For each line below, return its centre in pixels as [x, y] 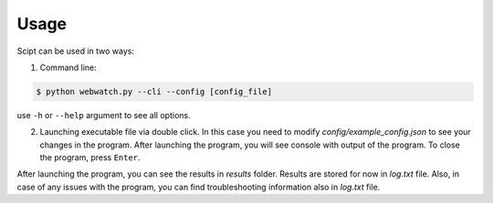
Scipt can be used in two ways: [76, 51]
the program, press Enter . [90, 157]
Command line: [68, 67]
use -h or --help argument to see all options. [104, 115]
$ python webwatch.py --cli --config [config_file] [154, 91]
